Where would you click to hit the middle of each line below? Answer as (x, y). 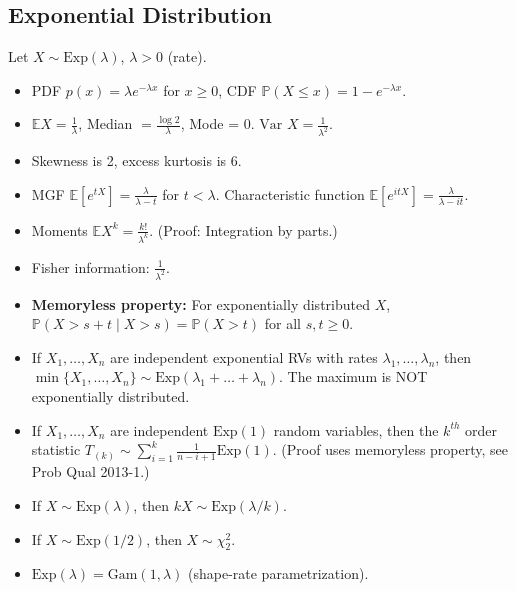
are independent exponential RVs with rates (244, 356)
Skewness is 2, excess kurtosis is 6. (136, 160)
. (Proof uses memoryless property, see (390, 449)
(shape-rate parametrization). (278, 573)
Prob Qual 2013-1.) (90, 471)
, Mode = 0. (217, 123)
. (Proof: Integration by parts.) (243, 229)
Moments (59, 229)
